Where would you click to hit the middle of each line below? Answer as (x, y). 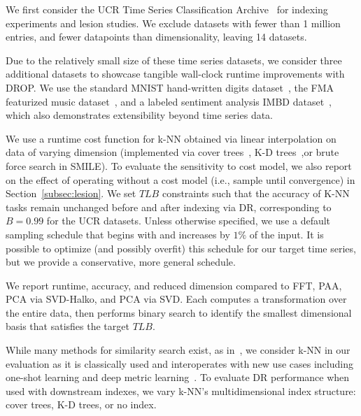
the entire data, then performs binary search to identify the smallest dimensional (179, 312)
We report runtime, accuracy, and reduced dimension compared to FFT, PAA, (174, 285)
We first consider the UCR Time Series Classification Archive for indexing (167, 9)
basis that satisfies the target (68, 326)
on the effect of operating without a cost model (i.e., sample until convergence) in (180, 179)
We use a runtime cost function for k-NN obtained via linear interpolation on (171, 138)
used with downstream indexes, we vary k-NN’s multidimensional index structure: (181, 390)
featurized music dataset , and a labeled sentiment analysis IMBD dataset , (169, 101)
